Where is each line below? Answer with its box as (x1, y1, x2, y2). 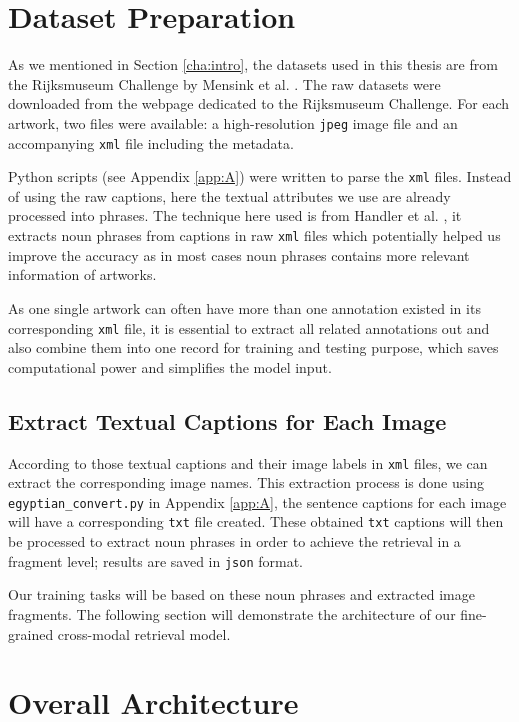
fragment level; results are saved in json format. (8, 550, 304, 571)
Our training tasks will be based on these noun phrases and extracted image (8, 584, 475, 605)
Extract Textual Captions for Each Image (8, 405, 447, 436)
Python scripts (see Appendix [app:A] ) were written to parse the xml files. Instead (8, 166, 512, 187)
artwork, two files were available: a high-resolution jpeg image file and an (8, 112, 458, 133)
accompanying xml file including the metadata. (8, 132, 294, 153)
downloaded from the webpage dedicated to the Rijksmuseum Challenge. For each (8, 93, 510, 114)
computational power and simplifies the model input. (8, 356, 332, 377)
